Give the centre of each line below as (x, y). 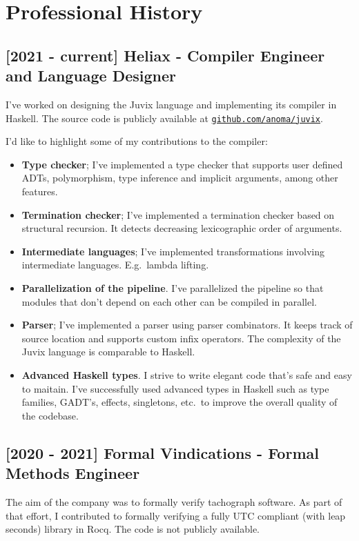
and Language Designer (91, 76)
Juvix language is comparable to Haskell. (108, 352)
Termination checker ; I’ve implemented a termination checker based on (178, 214)
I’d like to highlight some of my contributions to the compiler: (137, 141)
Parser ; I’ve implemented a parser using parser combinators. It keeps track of (187, 325)
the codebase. (50, 415)
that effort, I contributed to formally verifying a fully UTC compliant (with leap (176, 515)
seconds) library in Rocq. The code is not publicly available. (133, 529)
